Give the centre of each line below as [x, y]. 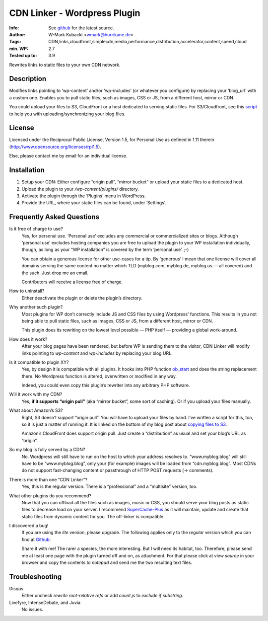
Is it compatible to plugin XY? [39, 362]
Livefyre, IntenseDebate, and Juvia [45, 602]
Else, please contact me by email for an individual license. [68, 156]
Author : [17, 34]
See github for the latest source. [81, 28]
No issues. [32, 610]
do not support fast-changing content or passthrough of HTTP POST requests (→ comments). [118, 470]
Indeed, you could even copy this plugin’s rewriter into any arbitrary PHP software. [106, 386]
